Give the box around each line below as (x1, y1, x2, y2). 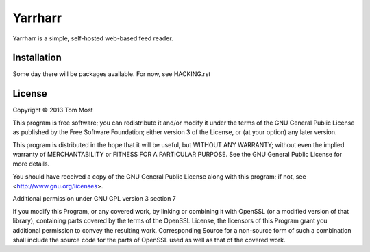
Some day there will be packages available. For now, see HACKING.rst (12, 70, 211, 78)
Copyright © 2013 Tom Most (12, 106, 93, 114)
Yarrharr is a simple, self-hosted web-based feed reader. (12, 34, 174, 42)
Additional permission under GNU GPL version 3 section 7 (12, 194, 176, 203)
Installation (12, 52, 62, 64)
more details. (12, 160, 50, 168)
